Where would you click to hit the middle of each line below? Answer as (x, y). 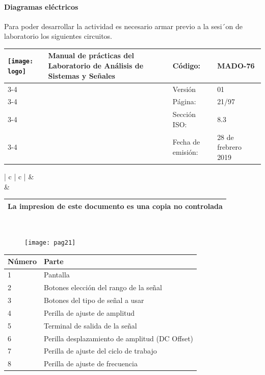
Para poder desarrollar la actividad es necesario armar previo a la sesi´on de (123, 26)
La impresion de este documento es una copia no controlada (115, 206)
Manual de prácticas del (91, 55)
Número (22, 261)
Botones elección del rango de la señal (103, 287)
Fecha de (186, 142)
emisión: (185, 152)
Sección (184, 114)
